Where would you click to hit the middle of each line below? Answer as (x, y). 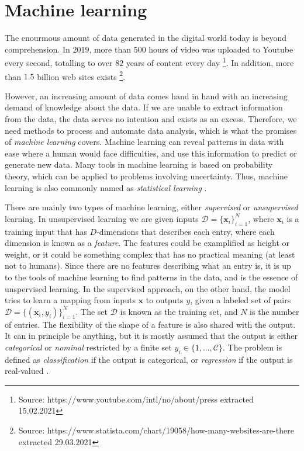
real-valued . (27, 371)
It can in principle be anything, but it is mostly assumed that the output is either (151, 336)
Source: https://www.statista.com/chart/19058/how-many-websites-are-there (156, 430)
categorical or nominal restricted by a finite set (88, 347)
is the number (274, 311)
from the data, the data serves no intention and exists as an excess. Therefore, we (151, 119)
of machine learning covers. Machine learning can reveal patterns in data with (144, 142)
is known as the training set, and (179, 311)
